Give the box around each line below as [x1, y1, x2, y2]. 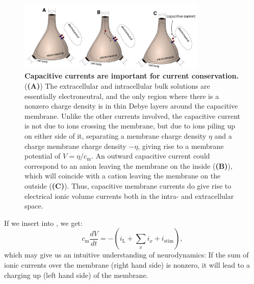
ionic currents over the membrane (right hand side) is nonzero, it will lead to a [4, 259, 250, 270]
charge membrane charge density [24, 140, 126, 151]
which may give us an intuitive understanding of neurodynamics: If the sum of [4, 249, 249, 260]
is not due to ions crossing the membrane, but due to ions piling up [24, 120, 236, 131]
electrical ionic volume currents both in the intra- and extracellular [24, 190, 234, 201]
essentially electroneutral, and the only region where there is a [24, 90, 219, 101]
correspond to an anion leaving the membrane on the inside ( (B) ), [24, 160, 233, 171]
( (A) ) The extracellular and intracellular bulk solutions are [24, 81, 210, 91]
